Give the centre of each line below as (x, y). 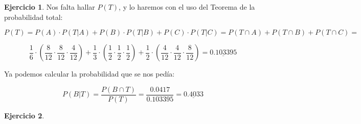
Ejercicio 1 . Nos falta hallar (50, 7)
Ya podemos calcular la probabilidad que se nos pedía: (89, 74)
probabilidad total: (33, 17)
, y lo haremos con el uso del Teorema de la (187, 7)
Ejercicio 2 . (24, 115)
